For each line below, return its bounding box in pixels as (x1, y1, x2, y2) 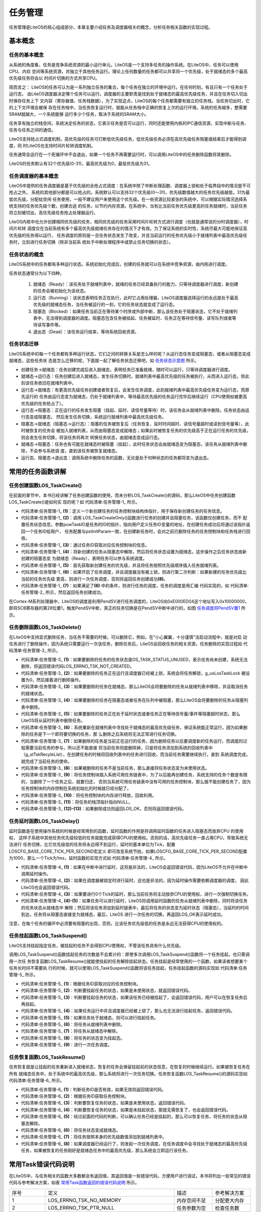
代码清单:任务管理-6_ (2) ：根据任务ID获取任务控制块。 (21, 1093, 129, 1099)
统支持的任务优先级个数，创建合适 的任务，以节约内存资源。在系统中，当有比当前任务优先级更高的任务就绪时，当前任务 (9, 203, 247, 209)
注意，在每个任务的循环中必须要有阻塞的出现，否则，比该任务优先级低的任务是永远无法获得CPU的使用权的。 (9, 920, 226, 926)
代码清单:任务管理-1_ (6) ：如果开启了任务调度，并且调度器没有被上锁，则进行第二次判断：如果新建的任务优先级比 (21, 569, 247, 575)
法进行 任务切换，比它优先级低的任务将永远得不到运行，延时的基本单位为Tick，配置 (9, 842, 176, 847)
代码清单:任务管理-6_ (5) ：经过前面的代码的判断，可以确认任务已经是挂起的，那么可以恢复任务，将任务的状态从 (21, 1114, 244, 1119)
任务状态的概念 (9, 251, 44, 258)
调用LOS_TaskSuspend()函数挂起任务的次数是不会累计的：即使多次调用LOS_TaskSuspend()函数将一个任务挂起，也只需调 (9, 952, 250, 957)
